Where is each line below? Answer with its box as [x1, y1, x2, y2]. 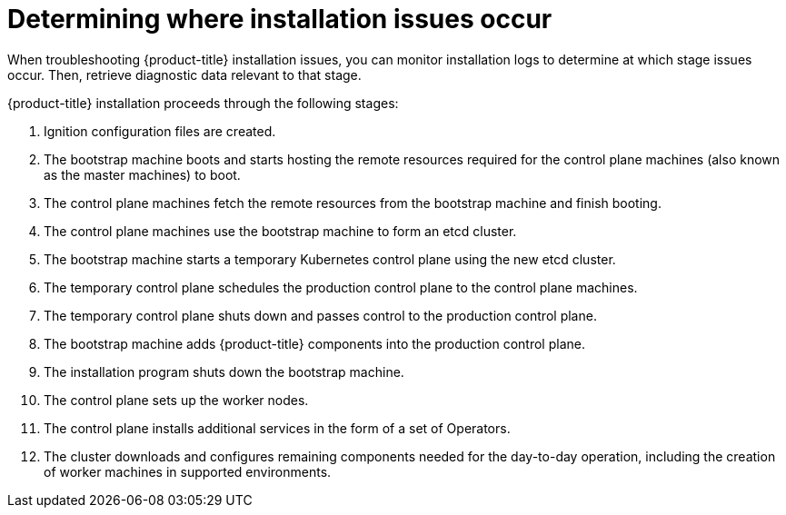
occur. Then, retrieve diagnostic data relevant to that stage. [7, 66, 362, 83]
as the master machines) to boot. [44, 166, 241, 183]
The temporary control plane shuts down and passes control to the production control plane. [44, 307, 597, 323]
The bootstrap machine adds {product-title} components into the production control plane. [44, 335, 585, 352]
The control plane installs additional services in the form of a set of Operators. [44, 420, 511, 436]
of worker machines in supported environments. [44, 463, 332, 480]
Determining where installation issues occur [7, 4, 552, 35]
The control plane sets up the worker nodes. [44, 391, 309, 408]
